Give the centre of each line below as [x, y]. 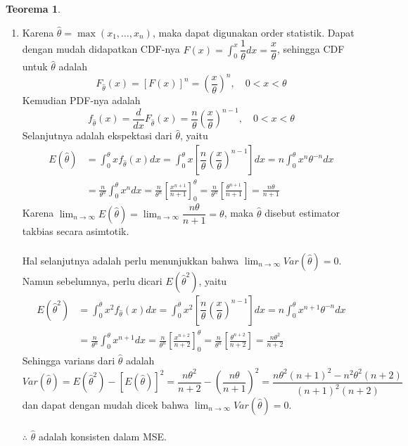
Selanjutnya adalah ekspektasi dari [97, 135]
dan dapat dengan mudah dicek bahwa [106, 405]
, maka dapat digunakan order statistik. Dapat [253, 32]
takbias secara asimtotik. [76, 231]
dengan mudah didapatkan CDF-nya [101, 49]
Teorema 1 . [33, 8]
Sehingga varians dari [69, 360]
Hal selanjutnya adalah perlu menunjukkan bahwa [130, 260]
